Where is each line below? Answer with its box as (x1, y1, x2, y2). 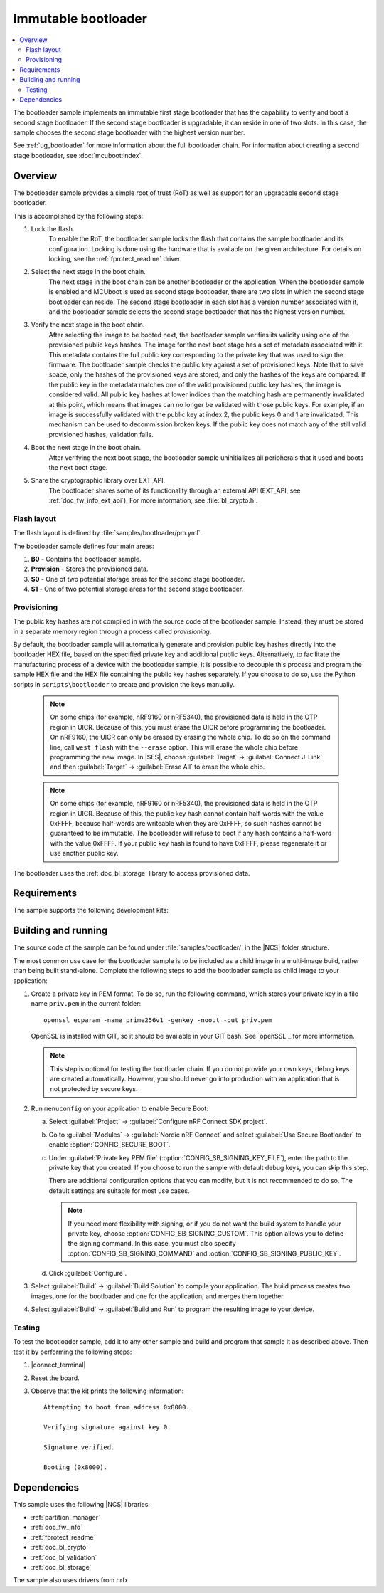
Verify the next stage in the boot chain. (31, 320, 145, 329)
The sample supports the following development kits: (13, 906, 169, 915)
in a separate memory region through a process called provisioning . (13, 627, 212, 636)
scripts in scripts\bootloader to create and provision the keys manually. (13, 680, 235, 688)
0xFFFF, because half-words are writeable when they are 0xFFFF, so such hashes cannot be (50, 819, 322, 827)
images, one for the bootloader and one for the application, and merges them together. (31, 1292, 285, 1300)
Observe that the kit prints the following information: (31, 1387, 184, 1395)
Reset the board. (31, 1374, 80, 1382)
